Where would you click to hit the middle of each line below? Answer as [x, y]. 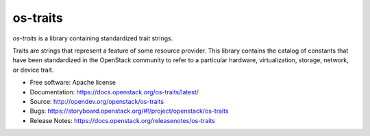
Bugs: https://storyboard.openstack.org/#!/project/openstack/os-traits [129, 111]
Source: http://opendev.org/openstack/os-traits [97, 101]
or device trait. [33, 70]
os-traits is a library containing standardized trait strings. [93, 38]
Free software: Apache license [73, 83]
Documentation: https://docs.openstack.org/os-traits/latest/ [114, 92]
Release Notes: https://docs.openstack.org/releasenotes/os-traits [123, 120]
